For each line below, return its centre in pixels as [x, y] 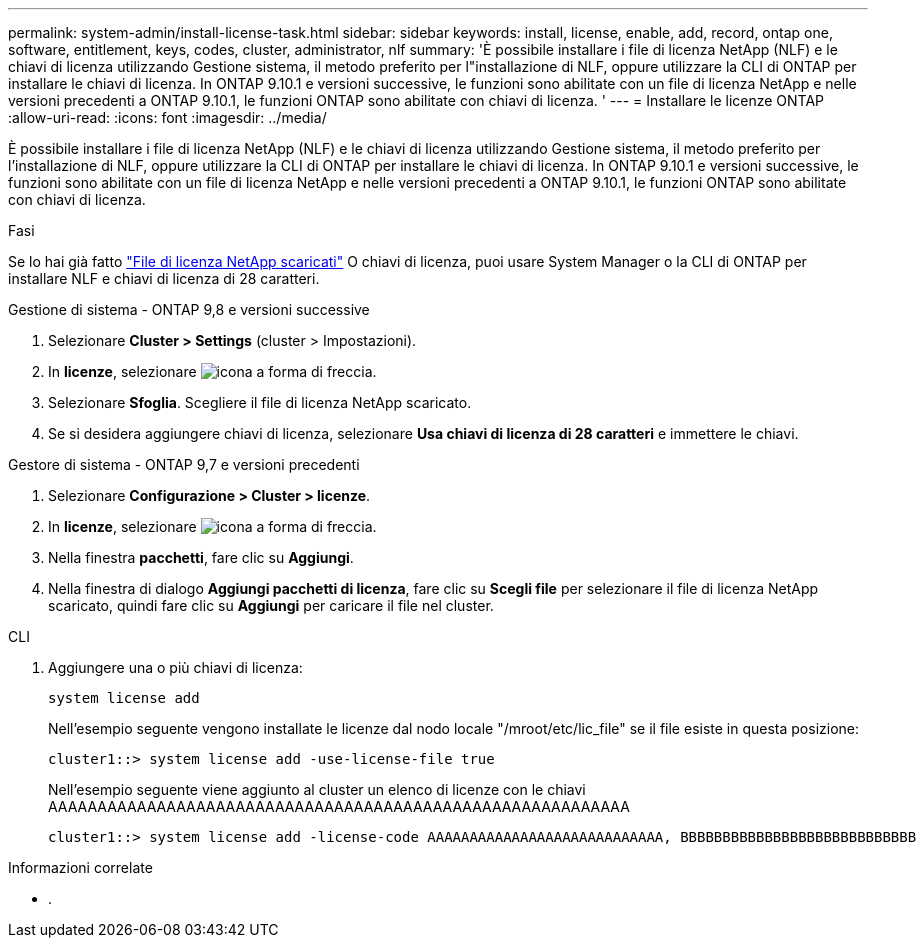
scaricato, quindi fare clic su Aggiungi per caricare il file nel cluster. [271, 605]
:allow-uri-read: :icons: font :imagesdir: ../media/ [167, 117]
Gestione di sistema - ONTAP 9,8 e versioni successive [189, 309]
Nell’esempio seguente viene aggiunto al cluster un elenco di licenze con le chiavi [317, 789]
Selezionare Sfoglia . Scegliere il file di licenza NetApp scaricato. [260, 402]
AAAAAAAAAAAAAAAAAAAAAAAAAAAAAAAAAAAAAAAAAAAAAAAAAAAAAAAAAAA [339, 806]
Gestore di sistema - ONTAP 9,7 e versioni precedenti [184, 464]
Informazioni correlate [80, 867]
